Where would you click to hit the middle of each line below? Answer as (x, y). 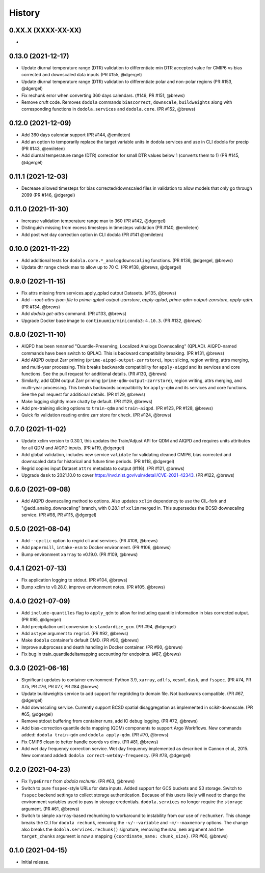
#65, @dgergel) (37, 714)
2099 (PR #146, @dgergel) (48, 195)
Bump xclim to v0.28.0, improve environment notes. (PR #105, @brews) (93, 587)
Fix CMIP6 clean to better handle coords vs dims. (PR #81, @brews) (90, 742)
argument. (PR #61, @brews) (50, 809)
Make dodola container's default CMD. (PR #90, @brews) (80, 640)
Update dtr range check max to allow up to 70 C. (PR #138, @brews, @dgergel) (101, 267)
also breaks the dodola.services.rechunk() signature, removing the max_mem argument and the (123, 829)
